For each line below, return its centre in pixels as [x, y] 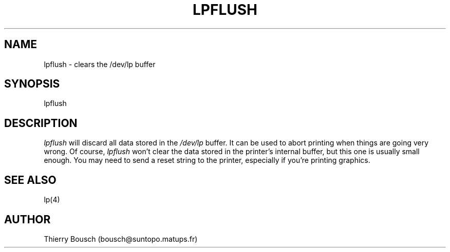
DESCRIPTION [41, 123]
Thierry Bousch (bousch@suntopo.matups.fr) [121, 239]
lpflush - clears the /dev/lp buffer [100, 64]
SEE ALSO [30, 180]
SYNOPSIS [32, 84]
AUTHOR [27, 219]
